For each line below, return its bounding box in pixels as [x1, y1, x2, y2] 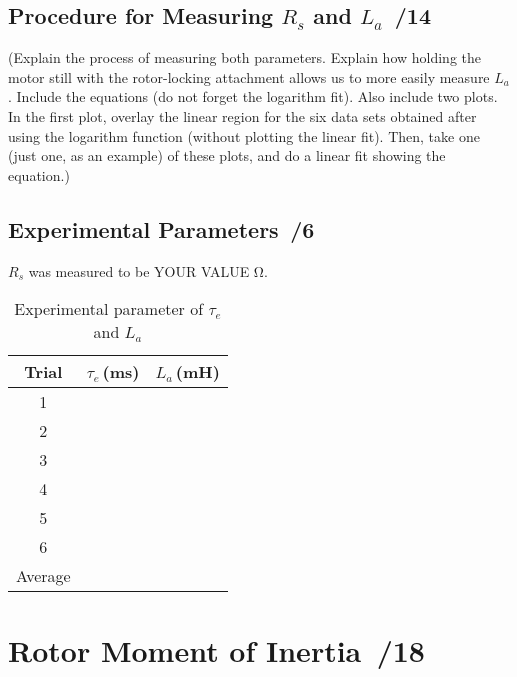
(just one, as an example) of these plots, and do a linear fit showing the [8, 145, 446, 166]
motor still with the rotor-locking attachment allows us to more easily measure [8, 66, 490, 87]
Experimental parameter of [14, 297, 204, 321]
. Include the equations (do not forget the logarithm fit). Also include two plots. [8, 86, 498, 107]
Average [16, 564, 71, 588]
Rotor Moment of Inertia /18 [8, 630, 425, 671]
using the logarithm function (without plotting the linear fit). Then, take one [8, 125, 480, 146]
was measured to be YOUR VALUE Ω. [28, 260, 268, 281]
